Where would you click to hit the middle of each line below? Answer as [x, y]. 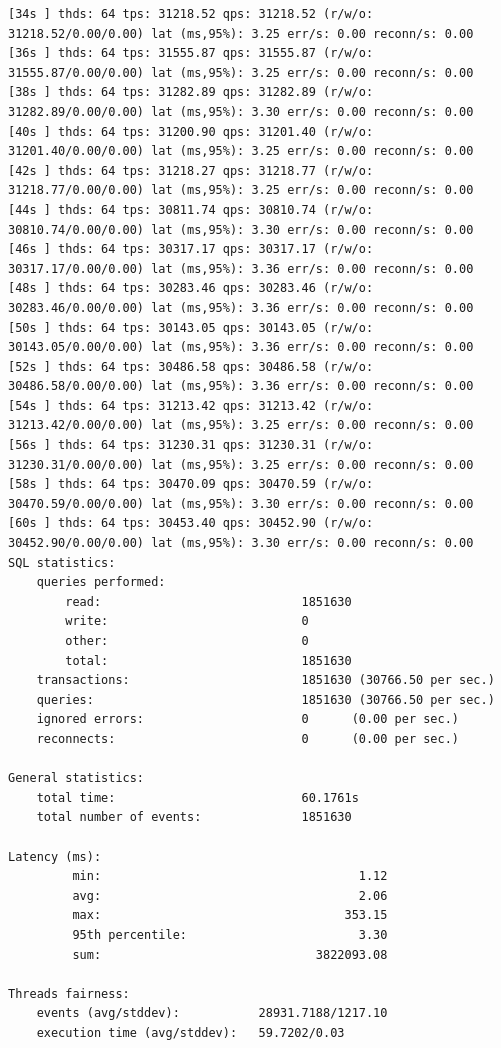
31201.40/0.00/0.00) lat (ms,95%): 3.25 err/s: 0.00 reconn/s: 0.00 [241, 151]
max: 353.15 [230, 915]
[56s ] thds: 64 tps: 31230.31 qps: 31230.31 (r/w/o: [191, 445]
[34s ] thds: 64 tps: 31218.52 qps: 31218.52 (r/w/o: [191, 14]
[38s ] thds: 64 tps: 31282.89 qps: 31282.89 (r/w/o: [191, 92]
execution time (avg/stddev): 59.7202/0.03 [190, 1032]
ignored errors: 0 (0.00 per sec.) [248, 719]
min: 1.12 [230, 876]
